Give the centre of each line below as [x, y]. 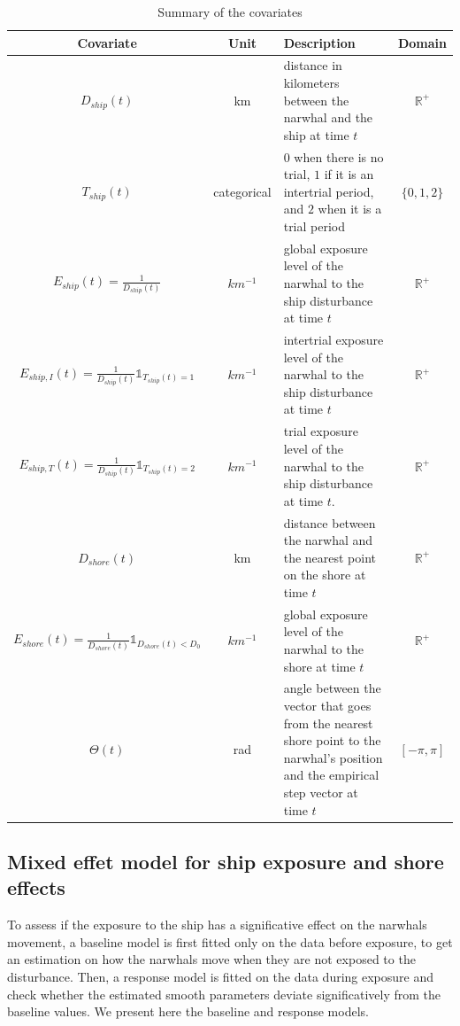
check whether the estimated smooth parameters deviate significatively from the [224, 994]
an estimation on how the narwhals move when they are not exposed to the [211, 959]
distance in [313, 65]
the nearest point [330, 557]
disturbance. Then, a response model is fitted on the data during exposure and [221, 976]
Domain [422, 42]
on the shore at [325, 575]
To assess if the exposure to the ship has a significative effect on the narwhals [217, 925]
